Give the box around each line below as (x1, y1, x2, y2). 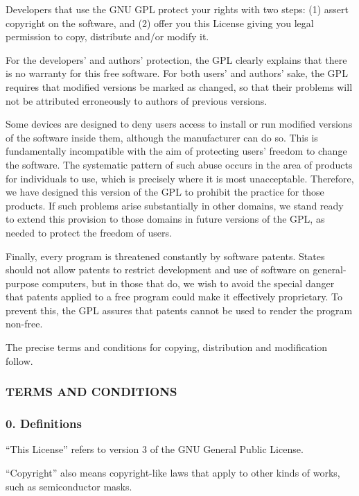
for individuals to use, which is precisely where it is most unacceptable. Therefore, (6, 171, 354, 185)
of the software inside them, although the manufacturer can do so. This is (6, 130, 318, 144)
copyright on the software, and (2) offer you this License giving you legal (6, 15, 314, 30)
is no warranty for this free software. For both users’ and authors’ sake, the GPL (6, 66, 348, 80)
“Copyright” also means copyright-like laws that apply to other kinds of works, (6, 465, 340, 479)
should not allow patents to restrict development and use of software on (6, 262, 310, 277)
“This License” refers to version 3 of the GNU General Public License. (6, 442, 304, 456)
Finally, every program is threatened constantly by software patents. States (6, 248, 325, 263)
